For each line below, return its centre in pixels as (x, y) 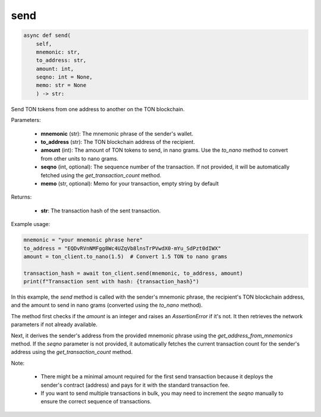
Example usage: (31, 224)
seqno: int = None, (64, 77)
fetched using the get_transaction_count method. (101, 175)
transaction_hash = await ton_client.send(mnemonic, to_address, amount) (133, 273)
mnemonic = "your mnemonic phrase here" (83, 240)
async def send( (47, 35)
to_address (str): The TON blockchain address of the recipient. (118, 142)
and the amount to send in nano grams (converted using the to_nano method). (107, 305)
